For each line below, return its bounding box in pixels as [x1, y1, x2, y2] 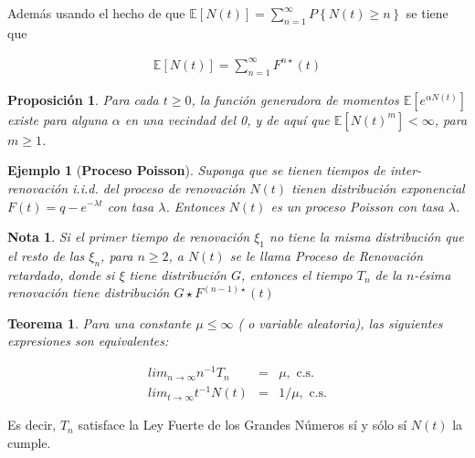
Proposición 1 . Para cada [7, 89, 159, 109]
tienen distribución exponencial [291, 178, 465, 197]
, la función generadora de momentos [191, 89, 399, 109]
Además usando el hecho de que [7, 4, 185, 22]
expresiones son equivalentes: [7, 331, 169, 350]
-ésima [414, 265, 451, 284]
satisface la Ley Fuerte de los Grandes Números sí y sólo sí [78, 415, 407, 434]
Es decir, [7, 415, 57, 434]
